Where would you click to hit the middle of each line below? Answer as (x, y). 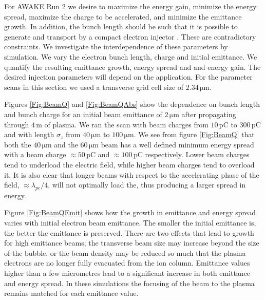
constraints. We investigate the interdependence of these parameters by (116, 46)
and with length (29, 134)
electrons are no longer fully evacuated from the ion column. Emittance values (127, 263)
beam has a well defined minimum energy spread (177, 144)
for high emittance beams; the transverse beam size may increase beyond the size (132, 243)
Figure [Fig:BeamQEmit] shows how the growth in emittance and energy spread (130, 212)
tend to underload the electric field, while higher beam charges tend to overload (129, 164)
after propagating (209, 114)
